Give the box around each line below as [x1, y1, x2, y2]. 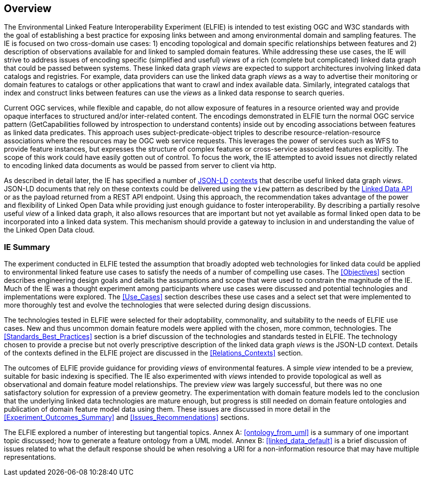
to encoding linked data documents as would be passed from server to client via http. [4, 161, 277, 170]
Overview [4, 2, 52, 15]
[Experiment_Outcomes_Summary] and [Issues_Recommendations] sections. [4, 413, 250, 422]
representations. [4, 453, 56, 462]
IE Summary [4, 242, 50, 252]
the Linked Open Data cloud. [4, 226, 95, 234]
